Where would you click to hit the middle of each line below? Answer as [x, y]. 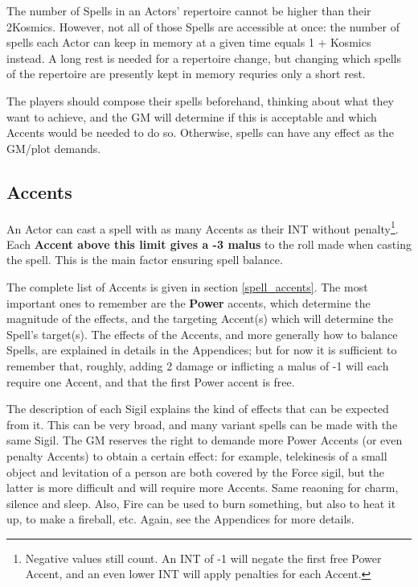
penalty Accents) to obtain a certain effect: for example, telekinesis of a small [197, 455]
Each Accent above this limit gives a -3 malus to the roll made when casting [209, 244]
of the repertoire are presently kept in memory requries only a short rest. [186, 74]
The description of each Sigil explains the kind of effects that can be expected [198, 409]
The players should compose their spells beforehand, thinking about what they [200, 100]
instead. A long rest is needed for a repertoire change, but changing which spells [204, 58]
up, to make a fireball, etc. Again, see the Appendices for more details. [180, 519]
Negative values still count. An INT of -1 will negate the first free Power [203, 558]
